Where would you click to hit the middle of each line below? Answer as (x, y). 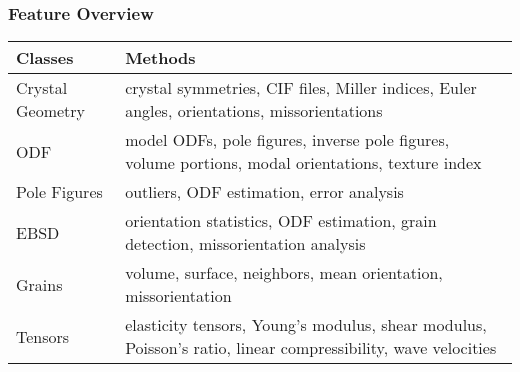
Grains (39, 284)
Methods (160, 58)
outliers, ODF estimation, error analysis (264, 192)
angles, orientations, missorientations (254, 111)
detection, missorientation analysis (245, 244)
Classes (45, 58)
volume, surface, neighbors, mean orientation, (284, 273)
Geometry (51, 111)
